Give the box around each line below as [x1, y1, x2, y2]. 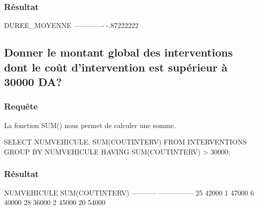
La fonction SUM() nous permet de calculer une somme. [4, 119, 176, 130]
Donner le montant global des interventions [4, 44, 233, 60]
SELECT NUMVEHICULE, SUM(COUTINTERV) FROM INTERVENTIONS [4, 136, 247, 147]
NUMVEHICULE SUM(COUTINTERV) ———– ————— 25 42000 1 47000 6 [4, 187, 254, 197]
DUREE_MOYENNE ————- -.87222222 [4, 20, 139, 30]
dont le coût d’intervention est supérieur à [4, 59, 228, 74]
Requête [4, 100, 38, 112]
